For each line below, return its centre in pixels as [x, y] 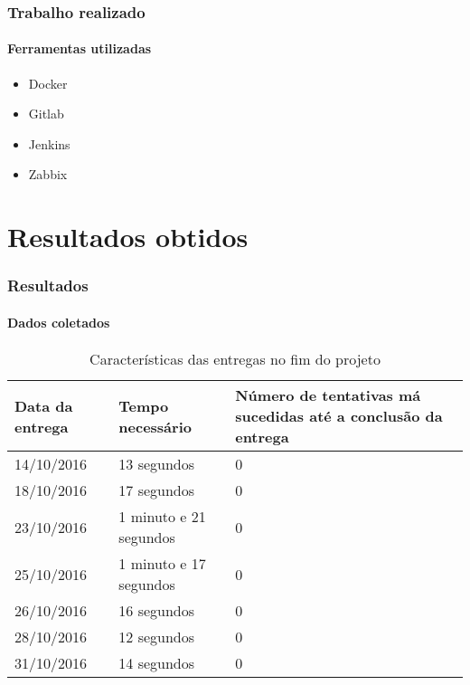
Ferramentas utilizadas [80, 48]
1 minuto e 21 [162, 517]
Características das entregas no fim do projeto [235, 359]
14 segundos [157, 663]
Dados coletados [59, 322]
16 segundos [157, 611]
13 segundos [157, 464]
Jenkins [49, 143]
